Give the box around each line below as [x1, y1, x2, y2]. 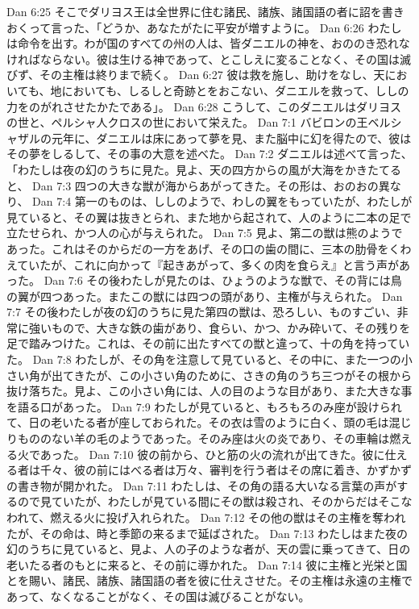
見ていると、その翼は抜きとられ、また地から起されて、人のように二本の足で [6, 208, 412, 225]
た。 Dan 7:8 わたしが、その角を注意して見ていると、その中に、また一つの [6, 351, 401, 368]
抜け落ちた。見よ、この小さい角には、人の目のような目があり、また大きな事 [6, 382, 413, 399]
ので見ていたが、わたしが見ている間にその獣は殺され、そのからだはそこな [17, 493, 413, 510]
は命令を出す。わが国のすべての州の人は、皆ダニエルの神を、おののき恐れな [6, 35, 410, 52]
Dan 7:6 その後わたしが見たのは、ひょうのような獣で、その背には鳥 [44, 272, 402, 289]
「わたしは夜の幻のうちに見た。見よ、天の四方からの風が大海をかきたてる [6, 161, 401, 177]
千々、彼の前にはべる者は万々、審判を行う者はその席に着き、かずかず [39, 461, 413, 478]
